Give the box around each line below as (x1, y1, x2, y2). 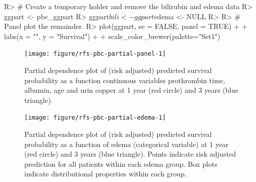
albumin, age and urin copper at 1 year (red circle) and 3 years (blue (24, 85, 239, 95)
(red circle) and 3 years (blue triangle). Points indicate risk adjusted (24, 149, 236, 159)
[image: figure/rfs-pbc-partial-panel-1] (24, 50, 166, 58)
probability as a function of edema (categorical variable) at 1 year (24, 138, 229, 149)
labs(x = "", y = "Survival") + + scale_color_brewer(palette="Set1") (4, 30, 221, 41)
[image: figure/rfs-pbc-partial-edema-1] (24, 114, 166, 122)
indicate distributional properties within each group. (24, 168, 187, 179)
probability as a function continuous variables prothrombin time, (24, 75, 225, 85)
